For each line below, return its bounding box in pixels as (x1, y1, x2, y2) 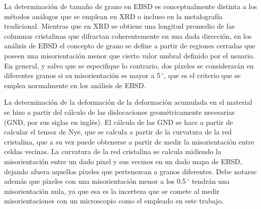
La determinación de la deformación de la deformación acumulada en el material (4, 97, 252, 107)
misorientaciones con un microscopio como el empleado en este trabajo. (4, 195, 224, 206)
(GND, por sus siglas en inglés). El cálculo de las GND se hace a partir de (4, 116, 233, 127)
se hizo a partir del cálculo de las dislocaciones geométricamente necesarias (4, 106, 235, 117)
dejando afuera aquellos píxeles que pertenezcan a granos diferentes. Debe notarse (4, 166, 256, 176)
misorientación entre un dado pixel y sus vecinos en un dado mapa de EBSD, (4, 156, 242, 166)
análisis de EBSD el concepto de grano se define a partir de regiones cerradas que (4, 40, 255, 51)
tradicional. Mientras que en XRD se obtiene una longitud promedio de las (4, 21, 235, 31)
